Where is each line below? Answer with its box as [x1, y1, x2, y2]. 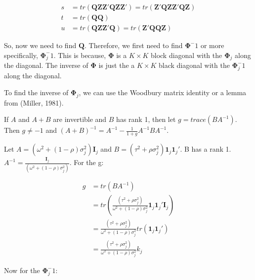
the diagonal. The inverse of [4, 60, 88, 70]
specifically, [4, 50, 38, 60]
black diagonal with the [158, 60, 230, 70]
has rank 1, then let [116, 114, 176, 124]
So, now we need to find [4, 40, 77, 51]
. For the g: [69, 157, 104, 168]
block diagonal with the [150, 50, 222, 60]
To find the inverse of [4, 87, 69, 97]
